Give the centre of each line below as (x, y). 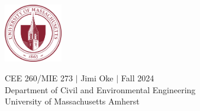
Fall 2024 (138, 78)
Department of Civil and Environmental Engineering (100, 89)
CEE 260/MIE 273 (39, 78)
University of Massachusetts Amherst (72, 101)
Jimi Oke (97, 78)
